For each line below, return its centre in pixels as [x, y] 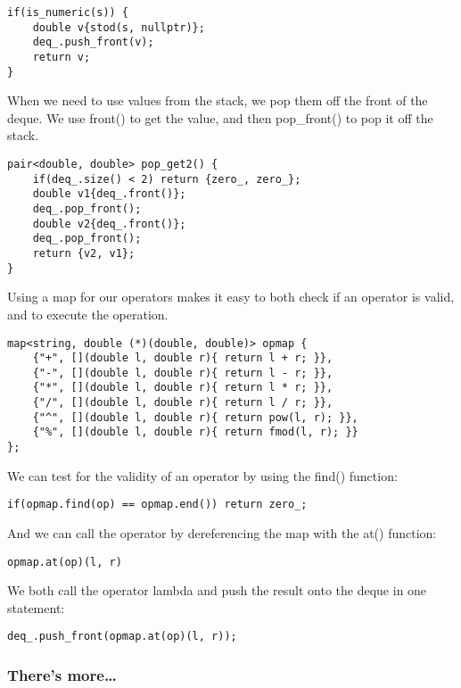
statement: [36, 607]
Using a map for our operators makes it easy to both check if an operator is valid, [231, 297]
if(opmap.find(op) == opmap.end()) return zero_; [157, 505]
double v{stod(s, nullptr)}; [119, 27]
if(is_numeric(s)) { [68, 12]
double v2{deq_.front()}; [109, 224]
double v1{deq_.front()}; [109, 194]
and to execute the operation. [88, 314]
